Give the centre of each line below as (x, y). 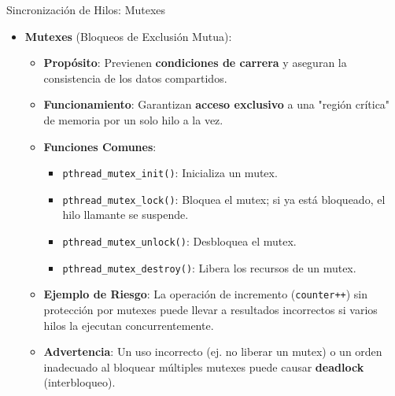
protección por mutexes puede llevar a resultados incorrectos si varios (210, 310)
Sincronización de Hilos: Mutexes (86, 9)
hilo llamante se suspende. (126, 215)
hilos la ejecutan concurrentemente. (129, 325)
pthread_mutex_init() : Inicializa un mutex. (170, 173)
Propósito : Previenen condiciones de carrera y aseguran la (195, 63)
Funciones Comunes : (100, 146)
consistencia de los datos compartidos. (135, 78)
